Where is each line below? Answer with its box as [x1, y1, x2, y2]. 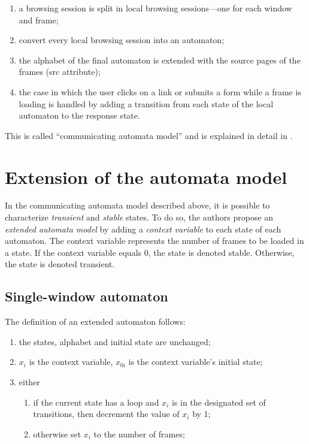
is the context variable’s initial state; [128, 355, 263, 368]
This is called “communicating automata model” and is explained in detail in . [5, 129, 293, 141]
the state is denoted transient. [5, 258, 115, 270]
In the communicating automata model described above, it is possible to [5, 199, 270, 212]
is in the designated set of [171, 395, 266, 408]
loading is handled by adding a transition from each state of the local [19, 97, 274, 110]
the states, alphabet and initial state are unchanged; [19, 335, 211, 348]
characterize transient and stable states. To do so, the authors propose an [5, 211, 274, 223]
